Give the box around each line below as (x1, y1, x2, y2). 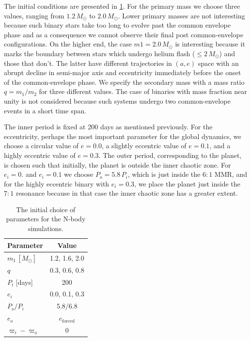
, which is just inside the (127, 169, 201, 179)
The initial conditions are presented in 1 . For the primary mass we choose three (4, 1, 240, 11)
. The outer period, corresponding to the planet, (98, 150, 242, 160)
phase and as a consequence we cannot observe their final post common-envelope (4, 29, 243, 39)
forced (62, 318, 75, 324)
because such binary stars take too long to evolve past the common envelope (4, 20, 231, 30)
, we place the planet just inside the (134, 178, 240, 188)
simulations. (28, 223, 63, 233)
